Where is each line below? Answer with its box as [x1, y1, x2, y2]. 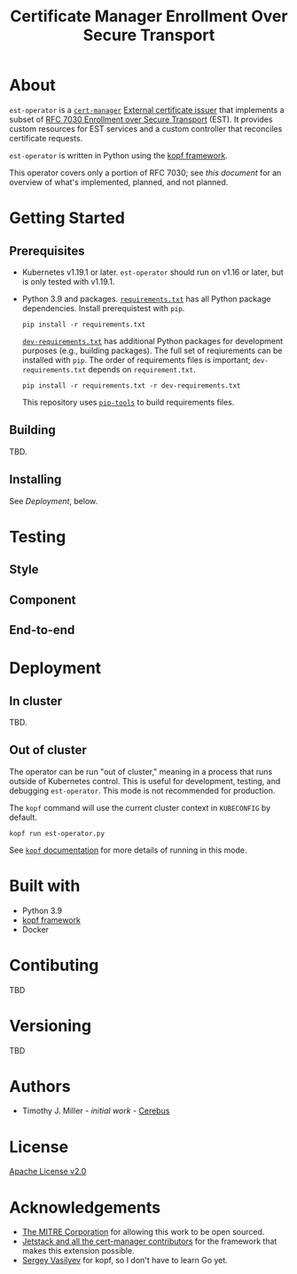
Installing [9, 472, 62, 487]
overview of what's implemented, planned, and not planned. [9, 176, 229, 188]
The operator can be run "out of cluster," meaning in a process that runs [9, 766, 273, 777]
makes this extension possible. [21, 1246, 135, 1256]
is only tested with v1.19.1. [21, 276, 115, 286]
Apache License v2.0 [9, 1166, 87, 1177]
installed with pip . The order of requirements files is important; [21, 354, 251, 365]
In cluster [9, 693, 63, 709]
